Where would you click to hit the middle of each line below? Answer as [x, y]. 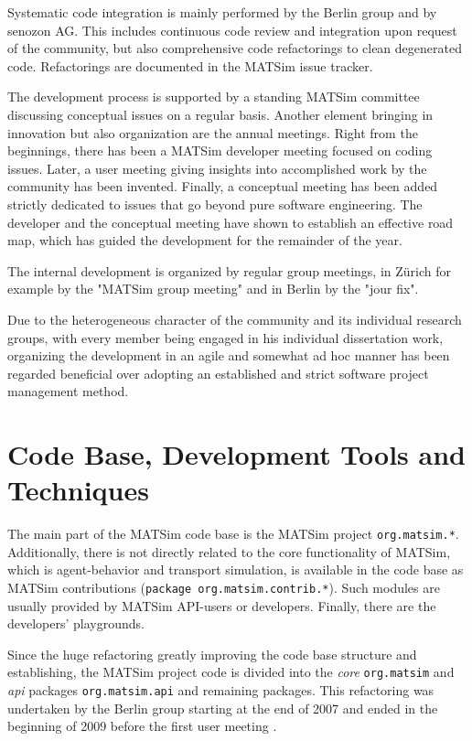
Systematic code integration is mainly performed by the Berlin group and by [222, 12]
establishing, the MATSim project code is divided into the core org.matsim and [231, 672]
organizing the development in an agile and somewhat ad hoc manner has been [229, 355]
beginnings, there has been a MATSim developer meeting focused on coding [220, 150]
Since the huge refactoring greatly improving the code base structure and [212, 654]
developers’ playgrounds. [76, 623]
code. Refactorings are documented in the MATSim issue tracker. [190, 65]
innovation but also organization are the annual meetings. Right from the [213, 132]
